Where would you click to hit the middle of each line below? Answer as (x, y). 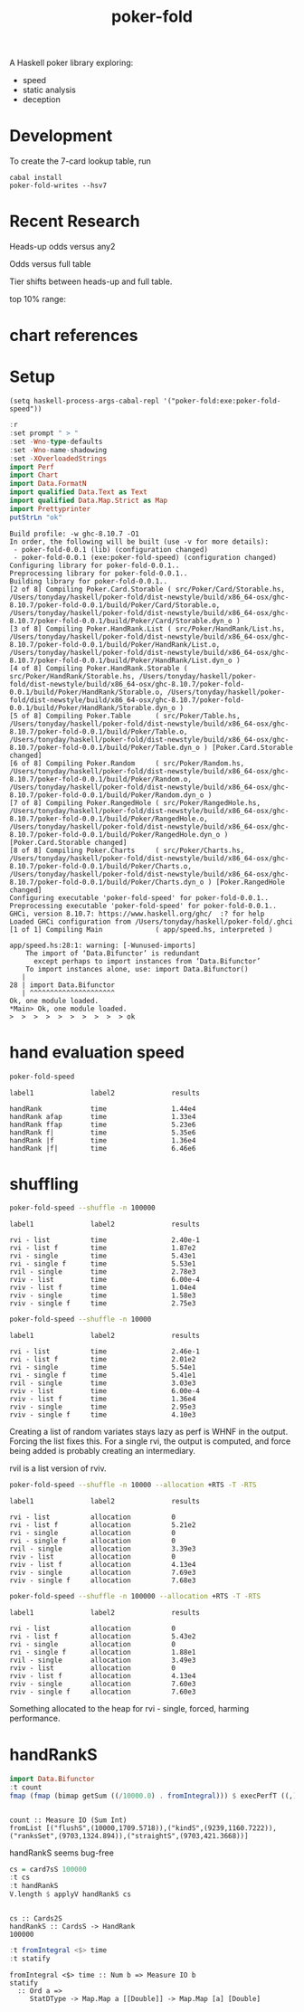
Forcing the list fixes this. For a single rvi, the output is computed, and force (150, 1441)
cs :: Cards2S (36, 1919)
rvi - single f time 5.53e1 (103, 1264)
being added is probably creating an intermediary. (103, 1451)
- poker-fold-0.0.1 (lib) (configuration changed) (110, 549)
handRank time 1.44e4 (103, 1109)
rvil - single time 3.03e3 (103, 1383)
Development (61, 136)
